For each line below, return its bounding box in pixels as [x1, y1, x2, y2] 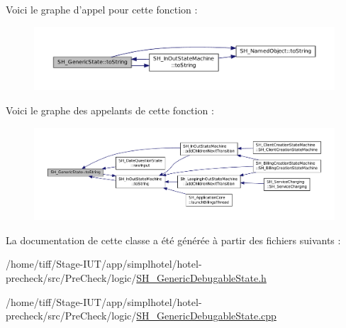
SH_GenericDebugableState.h [136, 270, 267, 285]
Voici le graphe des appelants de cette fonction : [6, 103, 214, 118]
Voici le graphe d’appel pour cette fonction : [6, 2, 198, 16]
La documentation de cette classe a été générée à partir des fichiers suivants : [6, 232, 341, 247]
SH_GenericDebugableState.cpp [136, 308, 277, 323]
